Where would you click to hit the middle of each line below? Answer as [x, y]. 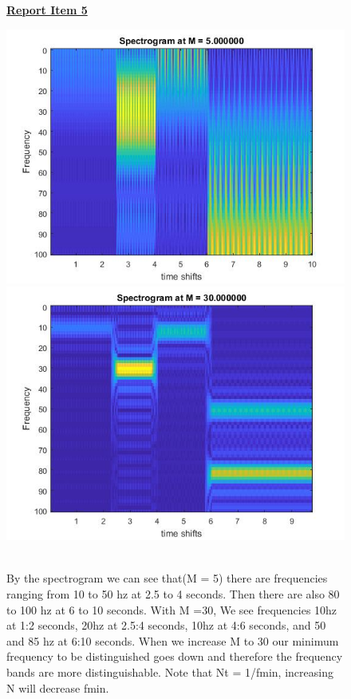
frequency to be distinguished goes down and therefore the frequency [175, 656]
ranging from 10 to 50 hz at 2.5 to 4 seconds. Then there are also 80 [173, 593]
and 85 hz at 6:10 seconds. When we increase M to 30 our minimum [173, 640]
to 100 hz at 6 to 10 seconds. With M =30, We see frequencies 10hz [172, 609]
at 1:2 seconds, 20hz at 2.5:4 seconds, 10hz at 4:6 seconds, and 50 [166, 625]
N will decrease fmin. [58, 687]
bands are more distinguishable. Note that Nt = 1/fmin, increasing [170, 671]
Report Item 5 [47, 10]
